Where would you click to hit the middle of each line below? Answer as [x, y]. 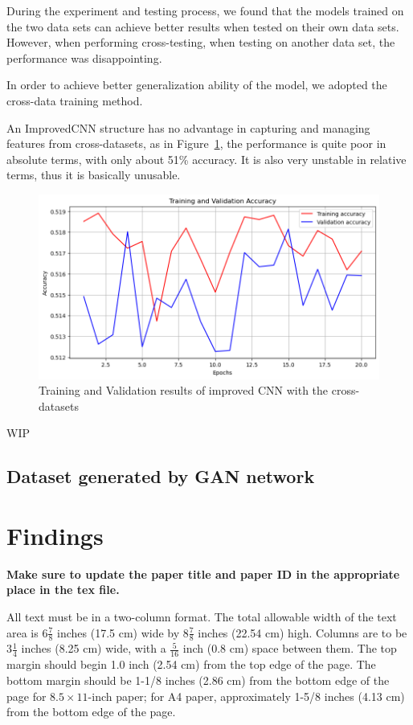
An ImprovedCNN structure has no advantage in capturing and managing [188, 127]
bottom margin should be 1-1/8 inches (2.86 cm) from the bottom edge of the [198, 680]
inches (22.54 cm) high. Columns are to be [303, 632]
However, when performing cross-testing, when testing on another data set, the [201, 42]
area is [22, 632]
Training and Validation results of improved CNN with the [184, 390]
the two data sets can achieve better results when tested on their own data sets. [203, 26]
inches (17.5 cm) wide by [119, 632]
